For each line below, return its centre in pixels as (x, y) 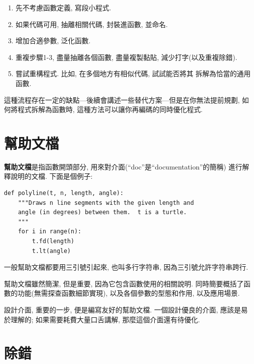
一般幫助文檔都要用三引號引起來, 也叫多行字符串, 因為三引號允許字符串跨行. (126, 267)
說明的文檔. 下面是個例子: (52, 176)
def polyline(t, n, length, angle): (64, 193)
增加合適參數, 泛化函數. (53, 41)
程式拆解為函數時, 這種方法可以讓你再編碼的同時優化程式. (110, 109)
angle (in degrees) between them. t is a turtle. (102, 212)
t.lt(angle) (52, 251)
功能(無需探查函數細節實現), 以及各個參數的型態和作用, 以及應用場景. (128, 293)
